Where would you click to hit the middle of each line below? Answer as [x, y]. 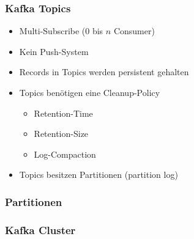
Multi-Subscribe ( [52, 31]
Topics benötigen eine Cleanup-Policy [90, 92]
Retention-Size [61, 134]
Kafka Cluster [40, 230]
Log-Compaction [65, 154]
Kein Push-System [54, 51]
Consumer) [134, 31]
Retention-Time [63, 113]
